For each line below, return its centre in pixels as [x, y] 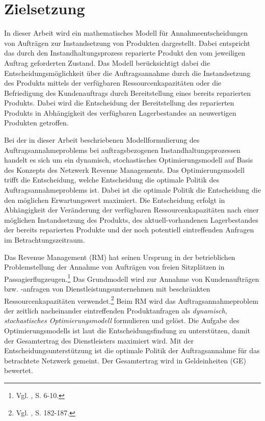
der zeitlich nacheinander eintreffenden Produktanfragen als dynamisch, [116, 310]
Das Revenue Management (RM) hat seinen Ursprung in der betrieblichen [120, 257]
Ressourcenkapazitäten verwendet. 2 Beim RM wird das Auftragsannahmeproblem [131, 300]
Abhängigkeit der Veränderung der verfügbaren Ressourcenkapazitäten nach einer [132, 210]
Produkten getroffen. [36, 123]
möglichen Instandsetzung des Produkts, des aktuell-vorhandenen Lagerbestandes [131, 219]
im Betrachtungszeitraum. [45, 240]
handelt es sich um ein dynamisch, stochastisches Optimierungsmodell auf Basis [129, 160]
